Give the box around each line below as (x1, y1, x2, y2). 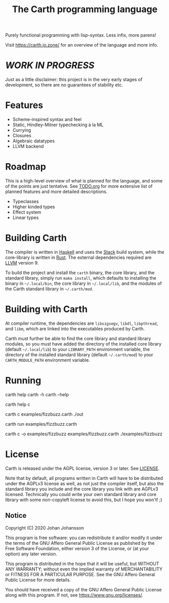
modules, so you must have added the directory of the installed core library (5, 341, 162, 347)
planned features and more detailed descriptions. (5, 189, 108, 195)
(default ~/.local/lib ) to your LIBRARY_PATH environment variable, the (5, 346, 150, 352)
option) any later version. (5, 551, 57, 557)
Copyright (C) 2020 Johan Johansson (5, 524, 84, 531)
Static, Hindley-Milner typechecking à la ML (12, 122, 104, 128)
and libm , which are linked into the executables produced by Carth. (5, 325, 145, 331)
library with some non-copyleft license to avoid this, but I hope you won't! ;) (5, 497, 162, 503)
